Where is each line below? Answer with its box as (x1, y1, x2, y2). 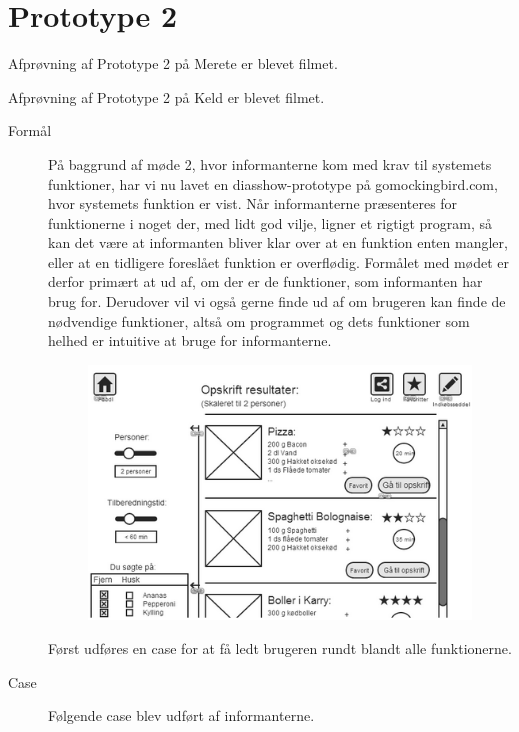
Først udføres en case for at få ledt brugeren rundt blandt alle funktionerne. (48, 637, 512, 658)
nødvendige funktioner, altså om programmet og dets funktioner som (48, 310, 470, 331)
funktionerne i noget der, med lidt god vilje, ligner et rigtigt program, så (48, 212, 493, 233)
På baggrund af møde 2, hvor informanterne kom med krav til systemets (48, 153, 492, 174)
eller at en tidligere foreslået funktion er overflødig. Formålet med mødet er (48, 251, 509, 272)
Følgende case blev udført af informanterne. (48, 705, 315, 726)
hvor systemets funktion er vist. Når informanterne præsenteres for (48, 193, 458, 214)
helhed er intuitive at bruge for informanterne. (48, 330, 332, 351)
